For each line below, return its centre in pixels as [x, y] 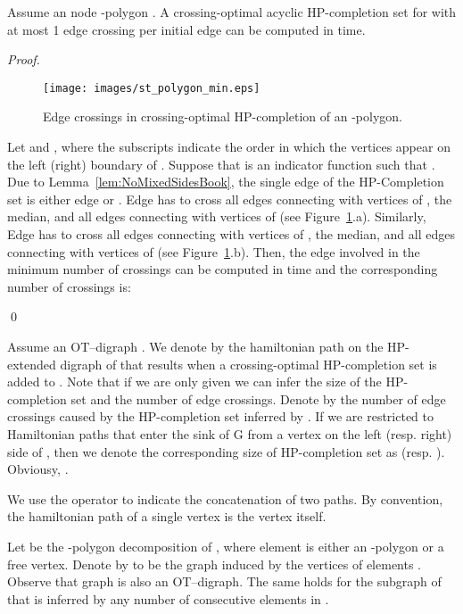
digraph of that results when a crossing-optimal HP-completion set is [248, 364]
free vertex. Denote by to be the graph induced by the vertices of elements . [215, 564]
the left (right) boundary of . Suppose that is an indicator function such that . [221, 164]
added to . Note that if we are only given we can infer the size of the [194, 382]
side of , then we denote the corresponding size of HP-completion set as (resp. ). [226, 451]
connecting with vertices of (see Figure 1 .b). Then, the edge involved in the [214, 251]
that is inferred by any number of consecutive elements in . [168, 598]
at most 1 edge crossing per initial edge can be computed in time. [186, 29]
